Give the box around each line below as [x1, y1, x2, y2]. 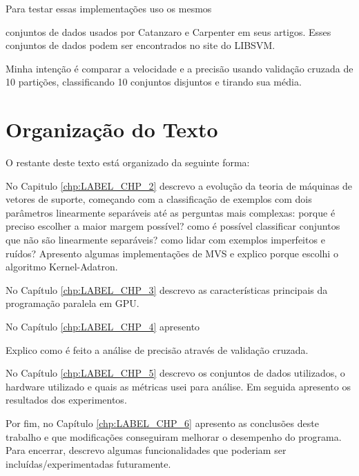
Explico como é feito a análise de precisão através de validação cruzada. [6, 342, 309, 357]
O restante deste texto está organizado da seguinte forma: [6, 155, 250, 170]
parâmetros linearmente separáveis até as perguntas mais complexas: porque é [6, 205, 336, 219]
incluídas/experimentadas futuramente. [6, 456, 171, 470]
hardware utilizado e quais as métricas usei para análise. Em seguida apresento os [6, 379, 351, 393]
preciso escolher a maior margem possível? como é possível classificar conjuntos [6, 219, 340, 233]
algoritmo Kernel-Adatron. [6, 259, 118, 274]
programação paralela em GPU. [6, 296, 139, 310]
